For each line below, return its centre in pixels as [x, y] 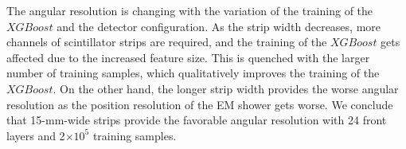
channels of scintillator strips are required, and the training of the [167, 42]
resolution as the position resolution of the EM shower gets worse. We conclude [200, 104]
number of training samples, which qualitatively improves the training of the [193, 73]
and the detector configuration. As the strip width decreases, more [219, 26]
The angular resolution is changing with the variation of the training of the [190, 10]
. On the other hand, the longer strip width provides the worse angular [226, 88]
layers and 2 [36, 135]
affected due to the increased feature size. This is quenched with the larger [188, 57]
